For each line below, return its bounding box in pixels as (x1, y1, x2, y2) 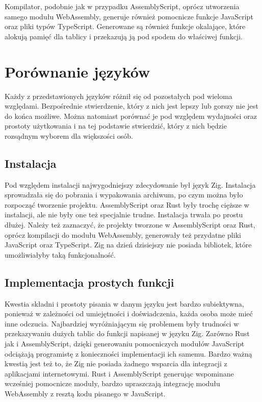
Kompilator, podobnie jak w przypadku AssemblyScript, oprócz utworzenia (5, 1, 240, 11)
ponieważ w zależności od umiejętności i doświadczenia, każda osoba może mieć (5, 308, 253, 319)
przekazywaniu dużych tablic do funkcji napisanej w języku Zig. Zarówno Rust (5, 328, 250, 339)
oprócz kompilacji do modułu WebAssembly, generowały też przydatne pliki (5, 229, 241, 240)
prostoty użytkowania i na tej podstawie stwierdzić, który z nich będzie (5, 120, 227, 131)
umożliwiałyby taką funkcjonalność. (5, 249, 116, 260)
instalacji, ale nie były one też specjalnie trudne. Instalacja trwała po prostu (5, 209, 243, 220)
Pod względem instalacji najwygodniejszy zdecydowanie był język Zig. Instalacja (5, 179, 256, 190)
